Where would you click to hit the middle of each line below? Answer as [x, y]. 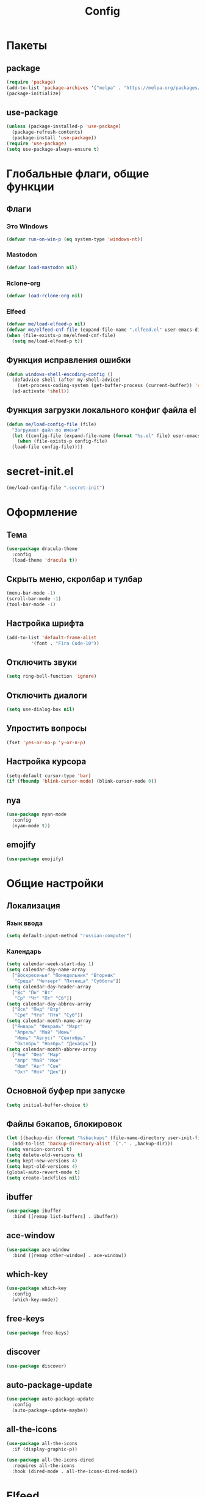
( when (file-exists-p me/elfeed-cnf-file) [61, 335]
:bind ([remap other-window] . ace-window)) [69, 1255]
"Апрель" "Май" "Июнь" [43, 1032]
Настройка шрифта [45, 624]
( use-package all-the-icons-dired [50, 1460]
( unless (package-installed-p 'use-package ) [64, 126]
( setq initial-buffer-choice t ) [47, 1105]
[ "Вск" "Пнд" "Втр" [37, 1009]
